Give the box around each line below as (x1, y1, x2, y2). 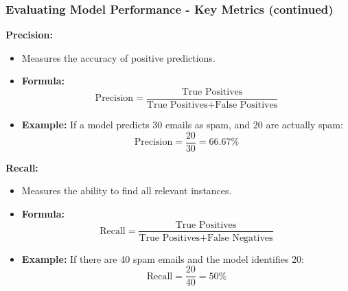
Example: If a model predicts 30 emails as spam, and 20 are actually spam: (21, 117, 343, 132)
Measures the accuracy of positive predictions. (21, 50, 216, 65)
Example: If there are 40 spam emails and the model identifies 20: (21, 251, 304, 266)
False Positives (215, 100, 278, 110)
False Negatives (207, 233, 273, 243)
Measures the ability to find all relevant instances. (21, 183, 232, 198)
